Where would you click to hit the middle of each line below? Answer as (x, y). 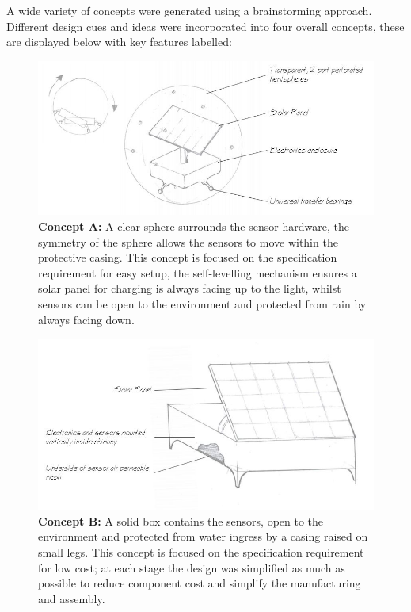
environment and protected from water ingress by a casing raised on (203, 536)
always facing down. (86, 319)
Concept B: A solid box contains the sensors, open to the (181, 520)
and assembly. (72, 598)
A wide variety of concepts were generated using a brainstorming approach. (189, 10)
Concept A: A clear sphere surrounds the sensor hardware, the (194, 226)
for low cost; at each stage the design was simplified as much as (192, 567)
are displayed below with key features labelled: (119, 42)
